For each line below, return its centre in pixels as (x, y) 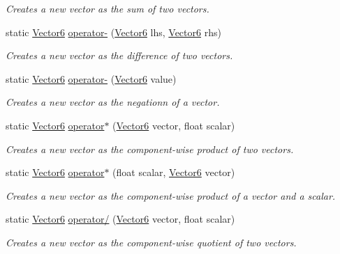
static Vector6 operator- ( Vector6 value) (91, 78)
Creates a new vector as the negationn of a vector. (113, 102)
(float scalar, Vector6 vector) (174, 172)
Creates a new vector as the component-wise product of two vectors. (150, 149)
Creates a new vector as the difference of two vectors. (119, 55)
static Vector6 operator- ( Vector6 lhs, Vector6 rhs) (113, 32)
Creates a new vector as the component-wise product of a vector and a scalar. (171, 195)
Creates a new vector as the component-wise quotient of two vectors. (151, 242)
